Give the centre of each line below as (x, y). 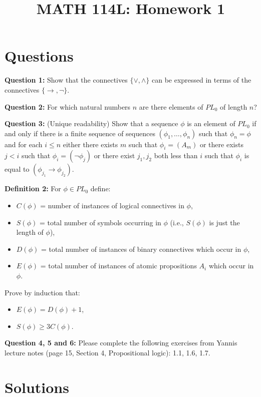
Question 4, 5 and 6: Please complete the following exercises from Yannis (121, 343)
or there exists (221, 144)
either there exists (90, 144)
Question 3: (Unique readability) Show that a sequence (91, 123)
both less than (176, 155)
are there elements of (171, 106)
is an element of (211, 123)
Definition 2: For (33, 188)
